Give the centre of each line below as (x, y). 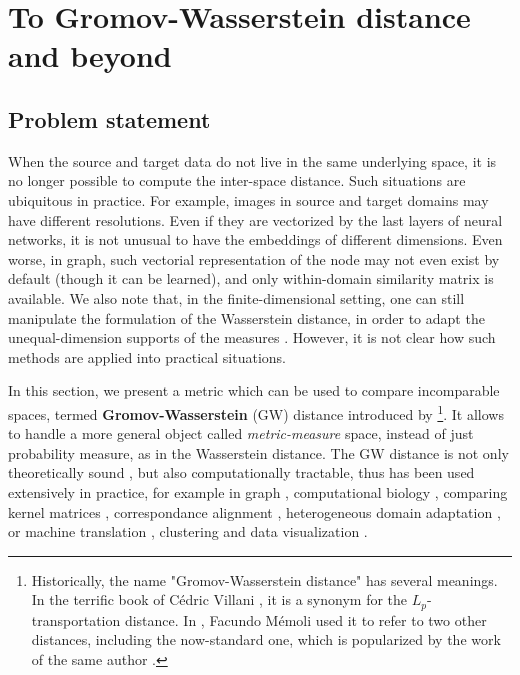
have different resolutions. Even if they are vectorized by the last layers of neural (255, 219)
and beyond (90, 55)
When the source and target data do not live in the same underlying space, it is (252, 160)
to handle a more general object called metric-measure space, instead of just (241, 433)
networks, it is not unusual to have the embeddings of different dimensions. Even (255, 239)
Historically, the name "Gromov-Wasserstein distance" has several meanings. (264, 579)
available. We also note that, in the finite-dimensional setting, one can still (236, 297)
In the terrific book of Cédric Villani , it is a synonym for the (219, 599)
